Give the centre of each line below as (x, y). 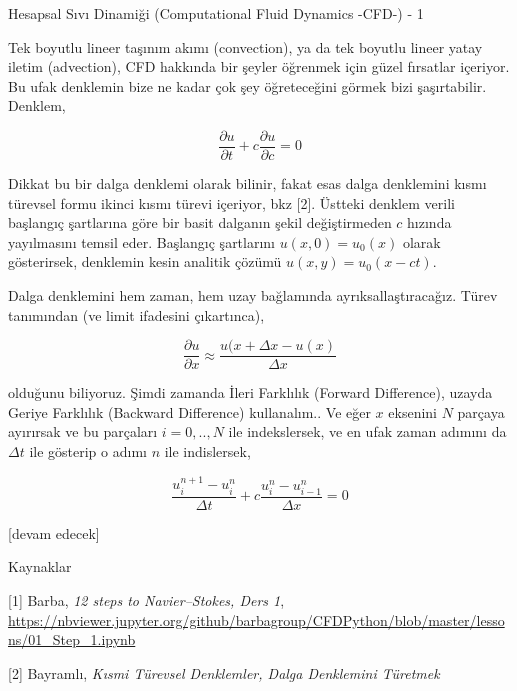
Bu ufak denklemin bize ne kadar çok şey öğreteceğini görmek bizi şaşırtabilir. (247, 85)
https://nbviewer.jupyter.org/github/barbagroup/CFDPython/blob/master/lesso (256, 619)
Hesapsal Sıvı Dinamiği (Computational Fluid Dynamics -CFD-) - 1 (216, 13)
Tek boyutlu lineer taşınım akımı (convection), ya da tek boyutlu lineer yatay (245, 46)
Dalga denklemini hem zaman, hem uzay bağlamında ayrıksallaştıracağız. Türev (253, 295)
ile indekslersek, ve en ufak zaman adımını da (367, 431)
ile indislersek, (207, 451)
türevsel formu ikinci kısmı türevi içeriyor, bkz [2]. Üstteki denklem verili (231, 202)
